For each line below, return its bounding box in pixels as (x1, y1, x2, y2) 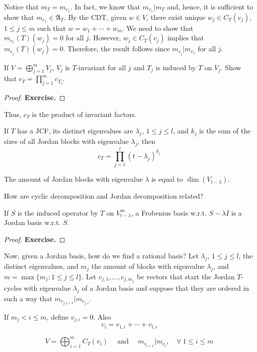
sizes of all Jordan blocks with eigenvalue (4, 136, 129, 146)
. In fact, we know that (70, 1, 141, 11)
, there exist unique (146, 11, 205, 22)
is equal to (151, 174, 183, 184)
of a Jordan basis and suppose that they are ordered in (82, 283, 249, 293)
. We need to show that (122, 22, 193, 33)
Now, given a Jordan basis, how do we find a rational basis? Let (4, 250, 199, 261)
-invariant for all (76, 62, 126, 72)
